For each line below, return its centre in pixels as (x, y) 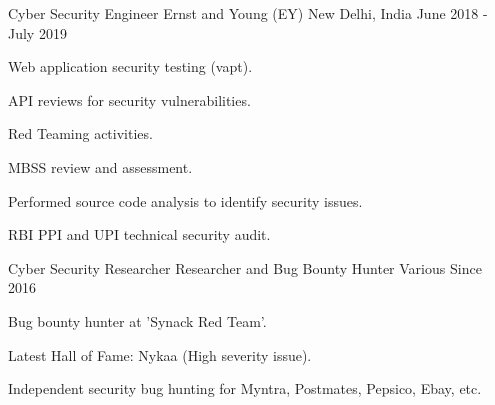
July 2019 (37, 32)
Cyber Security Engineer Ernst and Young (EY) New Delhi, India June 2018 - (248, 13)
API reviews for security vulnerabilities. (129, 99)
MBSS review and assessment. (100, 166)
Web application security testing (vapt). (130, 66)
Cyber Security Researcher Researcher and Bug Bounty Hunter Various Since (245, 267)
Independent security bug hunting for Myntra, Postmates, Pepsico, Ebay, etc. (245, 388)
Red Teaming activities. (80, 133)
